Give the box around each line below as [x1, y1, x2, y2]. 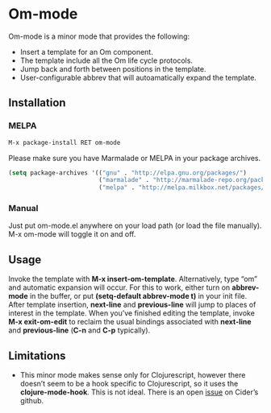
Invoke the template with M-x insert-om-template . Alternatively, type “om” [8, 275, 258, 284]
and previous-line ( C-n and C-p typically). [8, 325, 151, 335]
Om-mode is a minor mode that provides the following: [8, 31, 190, 41]
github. [19, 396, 44, 406]
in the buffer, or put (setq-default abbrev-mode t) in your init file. [29, 291, 248, 301]
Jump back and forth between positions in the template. [19, 64, 206, 73]
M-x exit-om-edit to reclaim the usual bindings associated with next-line [8, 317, 252, 327]
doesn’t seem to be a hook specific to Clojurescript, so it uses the [19, 379, 239, 389]
